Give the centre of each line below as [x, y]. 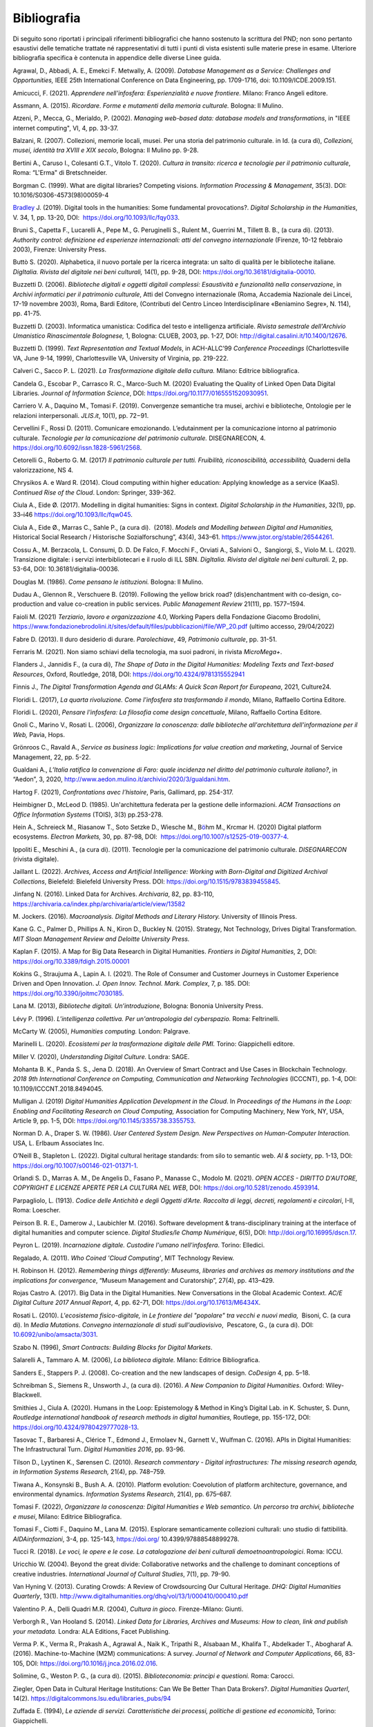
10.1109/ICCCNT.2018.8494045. [58, 1089]
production [28, 604]
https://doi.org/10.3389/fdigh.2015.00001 [71, 961]
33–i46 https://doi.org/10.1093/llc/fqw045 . [73, 515]
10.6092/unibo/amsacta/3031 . [55, 1335]
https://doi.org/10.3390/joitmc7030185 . [68, 993]
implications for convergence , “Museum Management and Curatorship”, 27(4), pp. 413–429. [144, 1280]
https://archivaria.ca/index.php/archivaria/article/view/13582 [99, 904]
